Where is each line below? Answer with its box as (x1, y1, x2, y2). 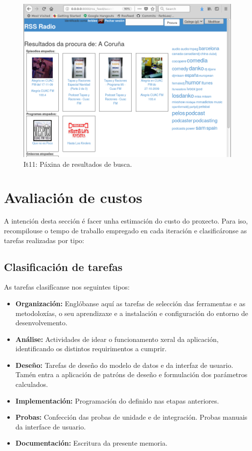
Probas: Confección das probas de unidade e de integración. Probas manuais (15, 412, 248, 422)
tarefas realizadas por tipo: (4, 235, 85, 245)
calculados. (15, 379, 48, 389)
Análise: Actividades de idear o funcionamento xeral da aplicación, (15, 334, 219, 344)
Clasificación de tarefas (4, 259, 123, 274)
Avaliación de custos (4, 187, 142, 207)
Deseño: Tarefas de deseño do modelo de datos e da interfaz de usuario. (15, 360, 233, 370)
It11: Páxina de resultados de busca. (23, 158, 132, 169)
